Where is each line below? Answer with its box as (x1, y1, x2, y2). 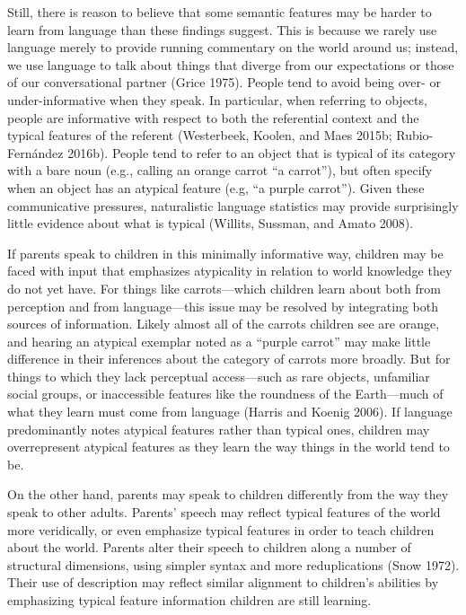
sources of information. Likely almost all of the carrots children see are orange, (7, 314, 440, 333)
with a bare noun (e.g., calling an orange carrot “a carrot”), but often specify (7, 161, 433, 180)
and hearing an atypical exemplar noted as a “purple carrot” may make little (7, 331, 431, 350)
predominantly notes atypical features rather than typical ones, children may (7, 419, 430, 438)
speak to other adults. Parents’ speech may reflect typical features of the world (7, 503, 441, 522)
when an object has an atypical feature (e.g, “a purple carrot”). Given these (7, 178, 425, 197)
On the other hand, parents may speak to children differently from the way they (7, 485, 449, 504)
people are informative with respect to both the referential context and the (7, 108, 419, 127)
